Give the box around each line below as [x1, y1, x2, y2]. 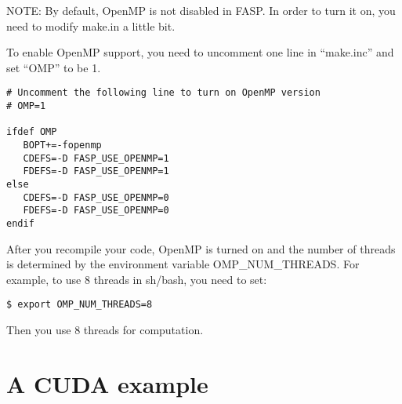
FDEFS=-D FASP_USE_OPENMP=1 [23, 166, 169, 177]
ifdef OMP [6, 126, 57, 138]
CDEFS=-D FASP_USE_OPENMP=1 [23, 152, 169, 164]
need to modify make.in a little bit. [6, 17, 176, 34]
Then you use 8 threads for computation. [6, 322, 204, 338]
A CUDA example [6, 367, 208, 399]
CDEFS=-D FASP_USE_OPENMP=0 [23, 191, 169, 203]
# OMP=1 [6, 100, 46, 112]
